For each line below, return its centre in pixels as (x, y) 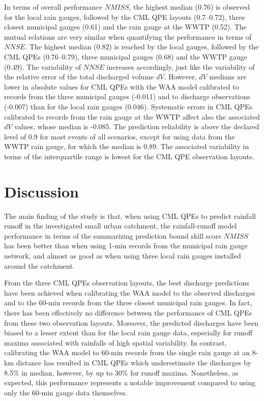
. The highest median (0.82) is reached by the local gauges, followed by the (142, 47)
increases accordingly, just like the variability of (181, 66)
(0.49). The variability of (42, 66)
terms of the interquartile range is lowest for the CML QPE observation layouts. (129, 156)
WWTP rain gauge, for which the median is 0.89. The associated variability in (127, 146)
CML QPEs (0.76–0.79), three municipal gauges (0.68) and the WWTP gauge (126, 56)
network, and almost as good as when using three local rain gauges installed (123, 255)
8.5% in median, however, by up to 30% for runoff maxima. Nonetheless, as (121, 372)
